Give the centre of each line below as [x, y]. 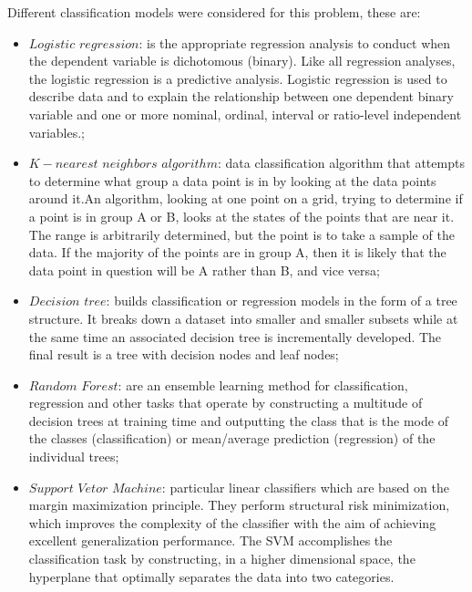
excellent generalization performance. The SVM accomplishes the [210, 540]
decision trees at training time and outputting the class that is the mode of [238, 420]
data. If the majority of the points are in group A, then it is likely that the [237, 252]
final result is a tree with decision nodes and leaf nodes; [184, 354]
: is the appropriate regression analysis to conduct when [295, 42]
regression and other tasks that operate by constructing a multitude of [226, 403]
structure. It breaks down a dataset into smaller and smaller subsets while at [243, 318]
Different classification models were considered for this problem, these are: [214, 12]
